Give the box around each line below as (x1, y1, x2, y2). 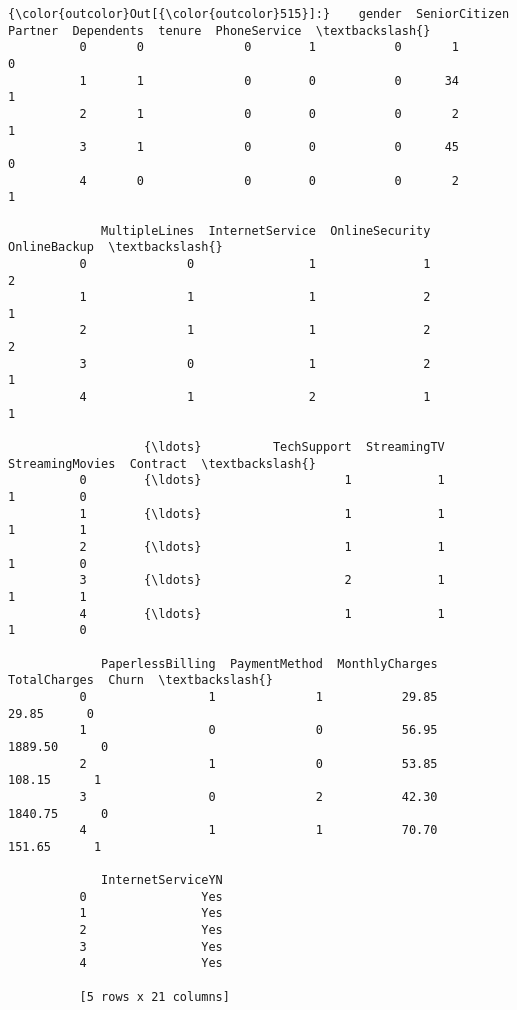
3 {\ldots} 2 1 (79, 573, 445, 588)
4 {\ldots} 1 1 (79, 606, 445, 621)
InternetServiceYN (101, 873, 223, 888)
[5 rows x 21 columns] (79, 989, 230, 1004)
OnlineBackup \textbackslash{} (8, 240, 223, 255)
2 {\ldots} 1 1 (79, 540, 445, 554)
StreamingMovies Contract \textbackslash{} (8, 456, 316, 471)
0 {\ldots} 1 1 (79, 473, 445, 488)
